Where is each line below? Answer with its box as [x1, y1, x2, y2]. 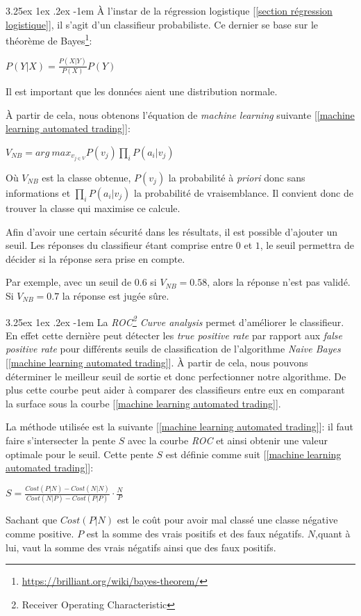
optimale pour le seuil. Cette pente [6, 446, 153, 461]
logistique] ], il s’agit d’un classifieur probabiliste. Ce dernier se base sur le [6, 17, 318, 31]
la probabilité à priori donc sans [168, 170, 305, 184]
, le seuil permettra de [260, 238, 354, 252]
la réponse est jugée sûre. [62, 288, 169, 302]
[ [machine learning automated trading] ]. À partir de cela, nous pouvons [6, 355, 308, 369]
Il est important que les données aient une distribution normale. [6, 84, 278, 99]
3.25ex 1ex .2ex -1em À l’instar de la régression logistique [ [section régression [6, 3, 333, 17]
